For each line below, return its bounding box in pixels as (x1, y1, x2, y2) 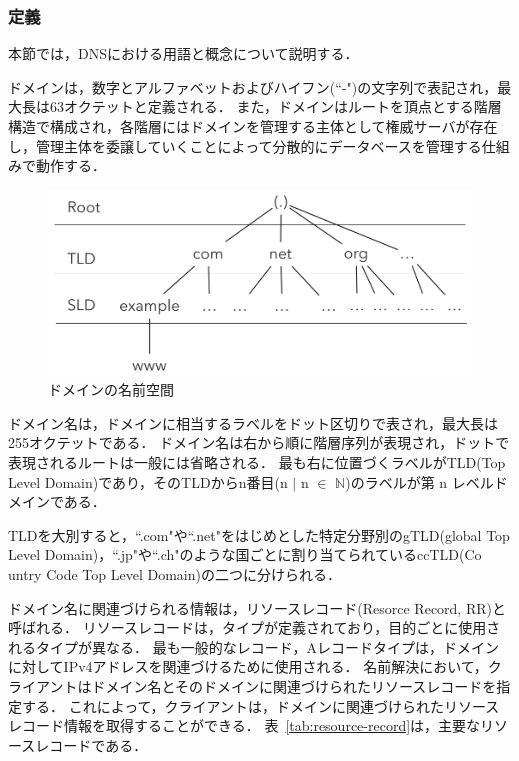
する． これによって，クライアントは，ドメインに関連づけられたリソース (21, 695, 500, 716)
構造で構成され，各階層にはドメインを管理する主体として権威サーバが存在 (8, 116, 498, 136)
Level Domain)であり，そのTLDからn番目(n (8, 471, 288, 492)
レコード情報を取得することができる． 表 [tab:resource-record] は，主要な (8, 715, 481, 736)
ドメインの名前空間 (48, 379, 174, 400)
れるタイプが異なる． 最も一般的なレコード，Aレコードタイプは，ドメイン (8, 636, 499, 657)
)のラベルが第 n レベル (345, 471, 494, 492)
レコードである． (35, 734, 148, 755)
